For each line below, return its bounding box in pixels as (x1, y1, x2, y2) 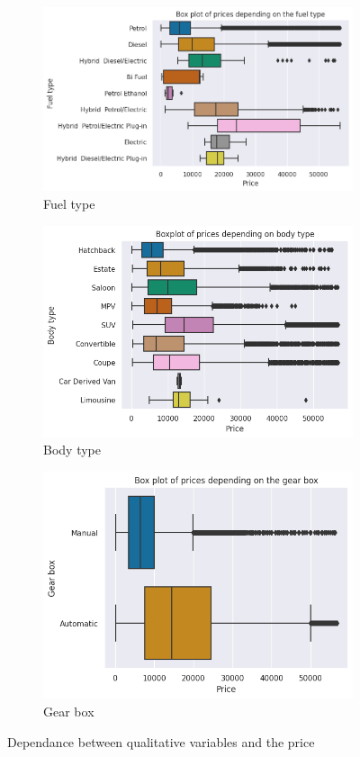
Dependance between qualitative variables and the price (7, 732, 315, 751)
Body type (43, 440, 101, 459)
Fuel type (43, 194, 95, 213)
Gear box (43, 702, 94, 721)
